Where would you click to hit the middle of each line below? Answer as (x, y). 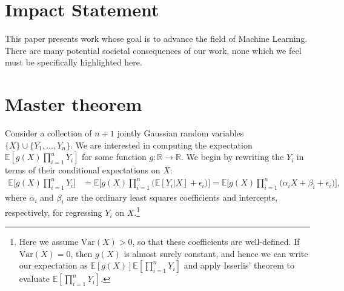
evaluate (34, 279)
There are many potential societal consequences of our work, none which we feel (153, 50)
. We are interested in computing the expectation (161, 145)
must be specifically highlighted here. (74, 62)
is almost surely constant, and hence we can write (216, 253)
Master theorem (74, 104)
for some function (114, 157)
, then (81, 253)
